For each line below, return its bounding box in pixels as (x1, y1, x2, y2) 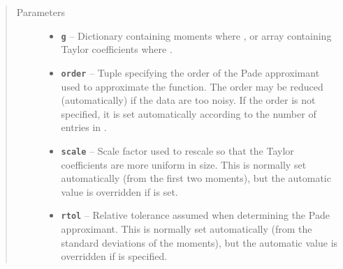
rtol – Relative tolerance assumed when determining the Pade (61, 208, 330, 222)
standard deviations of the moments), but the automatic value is (61, 235, 338, 249)
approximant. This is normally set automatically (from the (61, 221, 312, 236)
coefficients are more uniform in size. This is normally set (61, 157, 307, 171)
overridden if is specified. (61, 249, 168, 263)
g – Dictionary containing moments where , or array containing (61, 28, 332, 43)
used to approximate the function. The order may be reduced (61, 79, 323, 93)
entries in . (61, 120, 107, 134)
